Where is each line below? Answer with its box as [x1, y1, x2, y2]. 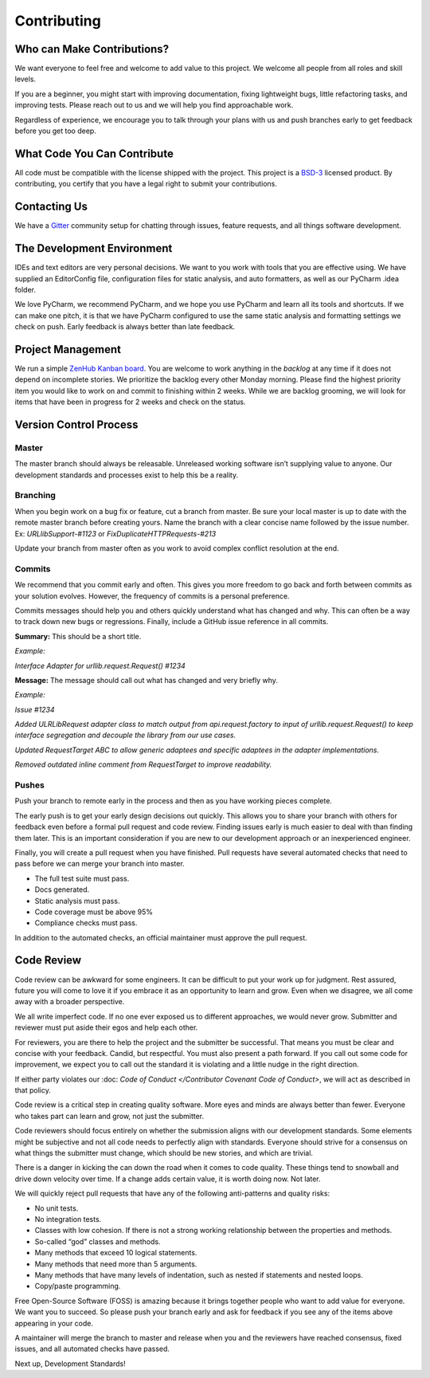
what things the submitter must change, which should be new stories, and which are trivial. [14, 1148, 314, 1158]
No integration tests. [34, 1215, 102, 1223]
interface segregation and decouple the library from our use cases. [14, 730, 236, 740]
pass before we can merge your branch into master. [14, 859, 185, 869]
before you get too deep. [14, 126, 97, 135]
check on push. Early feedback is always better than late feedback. [14, 322, 236, 332]
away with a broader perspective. [14, 997, 125, 1007]
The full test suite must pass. [34, 874, 130, 883]
